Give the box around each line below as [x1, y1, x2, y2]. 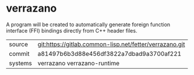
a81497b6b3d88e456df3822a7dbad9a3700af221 [37, 49, 182, 58]
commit [9, 49, 30, 58]
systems [9, 59, 32, 67]
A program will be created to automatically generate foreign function [6, 21, 171, 28]
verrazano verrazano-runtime [37, 59, 120, 67]
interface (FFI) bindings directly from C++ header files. [6, 27, 137, 34]
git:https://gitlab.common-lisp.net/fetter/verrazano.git [37, 40, 185, 48]
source [9, 40, 28, 48]
